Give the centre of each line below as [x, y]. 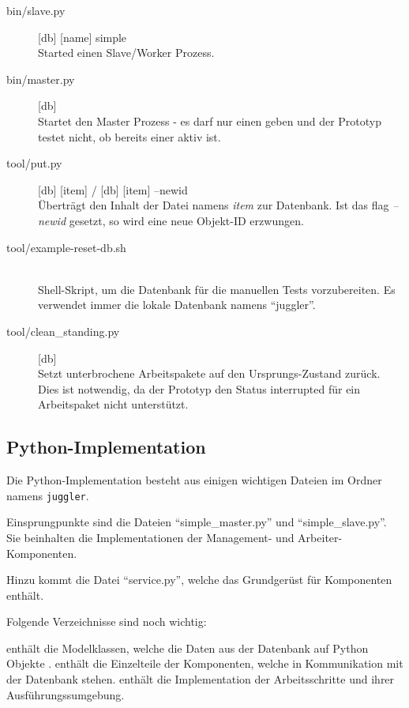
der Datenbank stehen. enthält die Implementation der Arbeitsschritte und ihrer [201, 679]
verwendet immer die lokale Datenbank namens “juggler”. [177, 305]
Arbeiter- [320, 537]
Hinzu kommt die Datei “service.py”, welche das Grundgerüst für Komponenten [199, 580]
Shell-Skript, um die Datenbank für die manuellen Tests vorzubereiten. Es [217, 289]
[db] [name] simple [83, 37]
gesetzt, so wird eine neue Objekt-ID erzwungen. [186, 220]
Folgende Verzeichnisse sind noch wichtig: [107, 621]
